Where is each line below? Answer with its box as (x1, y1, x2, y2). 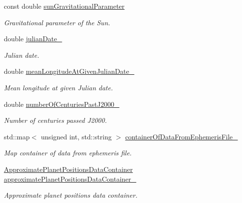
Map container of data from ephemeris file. (4, 148, 132, 158)
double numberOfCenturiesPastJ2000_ (4, 99, 120, 109)
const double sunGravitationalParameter (4, 1, 125, 11)
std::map (4, 131, 30, 141)
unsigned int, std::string (41, 131, 112, 141)
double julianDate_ (4, 34, 62, 44)
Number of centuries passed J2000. (4, 115, 107, 125)
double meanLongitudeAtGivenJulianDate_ (4, 66, 135, 76)
